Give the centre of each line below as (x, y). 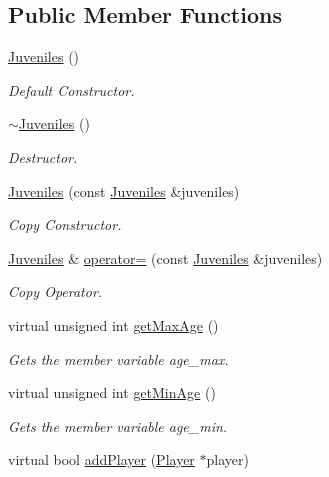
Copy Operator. (55, 291)
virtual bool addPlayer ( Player (101, 459)
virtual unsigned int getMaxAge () (113, 324)
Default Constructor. (71, 89)
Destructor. (43, 156)
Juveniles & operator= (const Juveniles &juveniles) (165, 257)
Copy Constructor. (65, 224)
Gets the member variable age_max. (118, 358)
